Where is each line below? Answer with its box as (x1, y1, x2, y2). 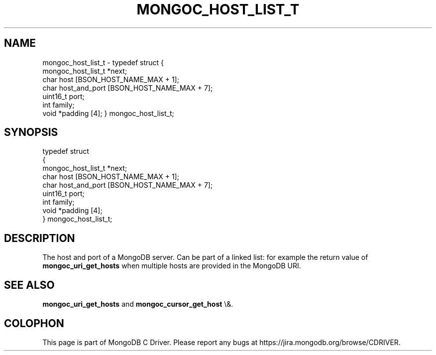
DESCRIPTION (4, 232, 75, 244)
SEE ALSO (4, 278, 55, 291)
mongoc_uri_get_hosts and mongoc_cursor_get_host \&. (42, 300, 233, 309)
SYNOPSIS (4, 126, 58, 139)
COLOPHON (4, 317, 64, 330)
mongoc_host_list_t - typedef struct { (42, 58, 164, 67)
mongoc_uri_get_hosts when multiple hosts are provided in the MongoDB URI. (42, 261, 301, 270)
